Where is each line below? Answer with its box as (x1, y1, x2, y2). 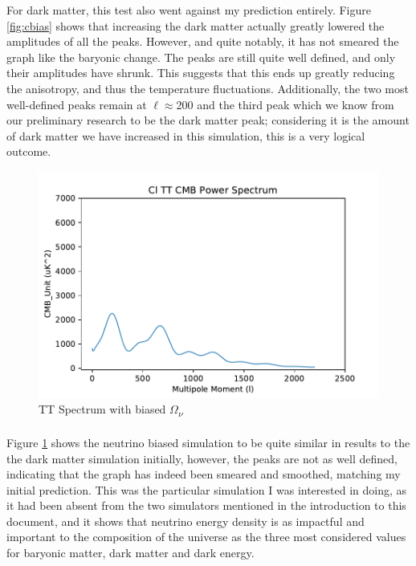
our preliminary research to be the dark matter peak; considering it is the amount (6, 112, 410, 128)
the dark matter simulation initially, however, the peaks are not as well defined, (6, 450, 398, 466)
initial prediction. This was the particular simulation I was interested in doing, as (6, 481, 407, 498)
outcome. (6, 143, 51, 160)
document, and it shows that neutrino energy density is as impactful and (6, 512, 365, 529)
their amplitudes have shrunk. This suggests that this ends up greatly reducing (6, 64, 395, 81)
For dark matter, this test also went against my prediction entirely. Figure (6, 2, 371, 18)
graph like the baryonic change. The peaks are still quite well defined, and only (6, 48, 396, 65)
